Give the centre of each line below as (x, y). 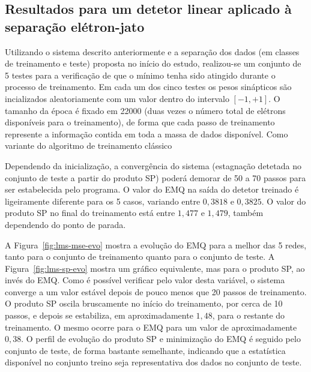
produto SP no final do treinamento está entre (90, 213)
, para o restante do (249, 315)
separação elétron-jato (75, 26)
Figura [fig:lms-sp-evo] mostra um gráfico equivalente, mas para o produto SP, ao (155, 268)
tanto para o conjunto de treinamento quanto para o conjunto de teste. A (140, 256)
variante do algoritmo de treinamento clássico (89, 145)
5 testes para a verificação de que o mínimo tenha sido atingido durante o (140, 75)
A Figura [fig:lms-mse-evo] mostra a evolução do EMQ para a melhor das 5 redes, (156, 244)
